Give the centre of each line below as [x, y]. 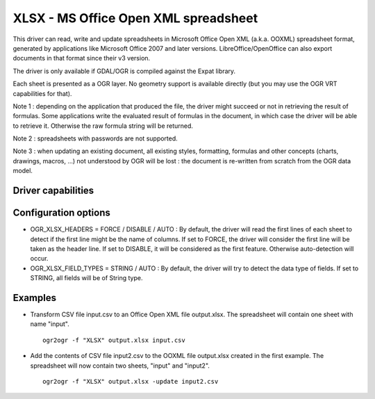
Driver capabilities [53, 191]
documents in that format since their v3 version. [82, 58]
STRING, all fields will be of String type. [86, 278]
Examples [35, 298]
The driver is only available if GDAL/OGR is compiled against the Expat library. [124, 71]
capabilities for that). [42, 93]
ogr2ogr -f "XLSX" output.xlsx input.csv [114, 340]
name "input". [50, 324]
